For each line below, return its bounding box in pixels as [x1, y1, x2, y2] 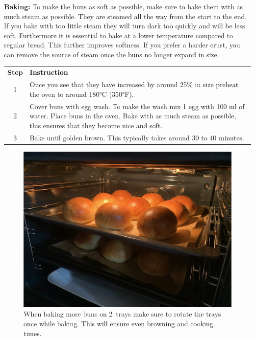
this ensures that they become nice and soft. [29, 120, 163, 130]
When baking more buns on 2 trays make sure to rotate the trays [24, 309, 221, 319]
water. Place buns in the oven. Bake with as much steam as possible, [29, 111, 236, 121]
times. [24, 328, 42, 338]
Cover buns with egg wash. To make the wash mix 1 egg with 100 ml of [29, 101, 245, 111]
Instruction [29, 67, 68, 77]
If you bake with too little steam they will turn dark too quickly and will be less [4, 21, 245, 31]
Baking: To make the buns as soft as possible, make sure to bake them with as [4, 1, 243, 11]
